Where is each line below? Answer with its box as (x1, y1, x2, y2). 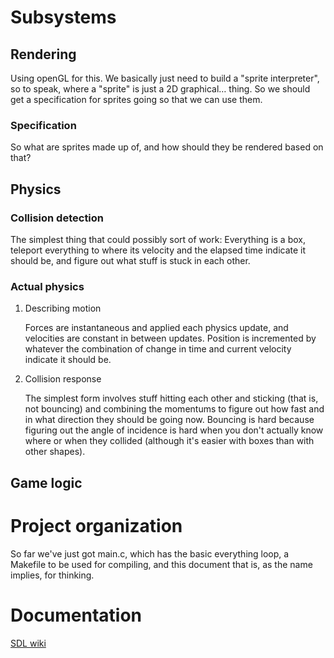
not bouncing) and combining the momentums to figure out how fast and (24, 403, 325, 415)
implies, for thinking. (10, 569, 95, 581)
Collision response (24, 373, 102, 385)
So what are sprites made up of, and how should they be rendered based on (10, 141, 324, 153)
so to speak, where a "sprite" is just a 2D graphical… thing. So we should (10, 83, 311, 95)
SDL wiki (10, 637, 47, 649)
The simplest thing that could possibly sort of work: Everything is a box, (10, 233, 306, 245)
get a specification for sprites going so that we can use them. (10, 94, 263, 105)
